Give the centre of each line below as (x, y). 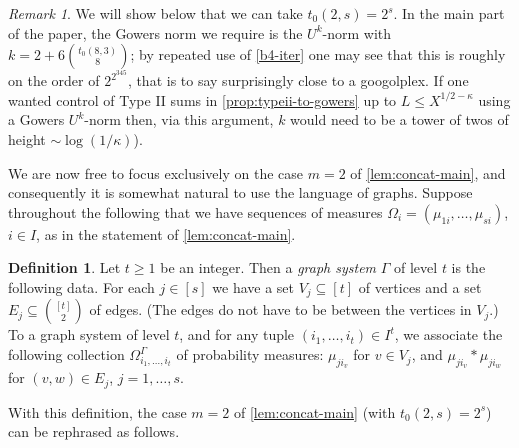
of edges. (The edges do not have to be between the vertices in (280, 309)
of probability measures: (250, 354)
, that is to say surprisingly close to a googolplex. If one (298, 80)
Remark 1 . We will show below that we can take (155, 13)
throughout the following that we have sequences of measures (195, 211)
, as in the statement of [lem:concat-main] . (166, 233)
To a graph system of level (89, 334)
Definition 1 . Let (64, 267)
